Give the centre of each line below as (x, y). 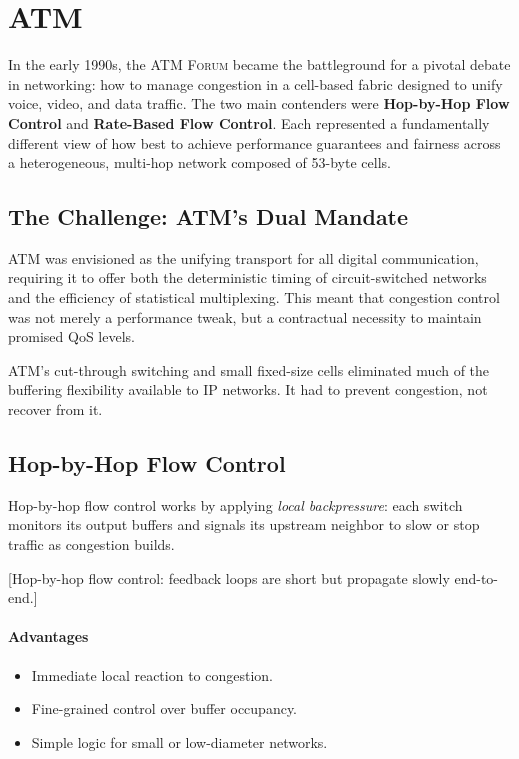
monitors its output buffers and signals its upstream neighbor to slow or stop (244, 524)
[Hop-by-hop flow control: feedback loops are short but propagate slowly (229, 577)
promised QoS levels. (71, 336)
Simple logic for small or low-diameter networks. (179, 741)
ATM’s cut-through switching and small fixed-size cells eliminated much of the (249, 369)
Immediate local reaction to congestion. (152, 674)
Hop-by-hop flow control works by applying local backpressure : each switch (235, 504)
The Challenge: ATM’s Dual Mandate (208, 216)
